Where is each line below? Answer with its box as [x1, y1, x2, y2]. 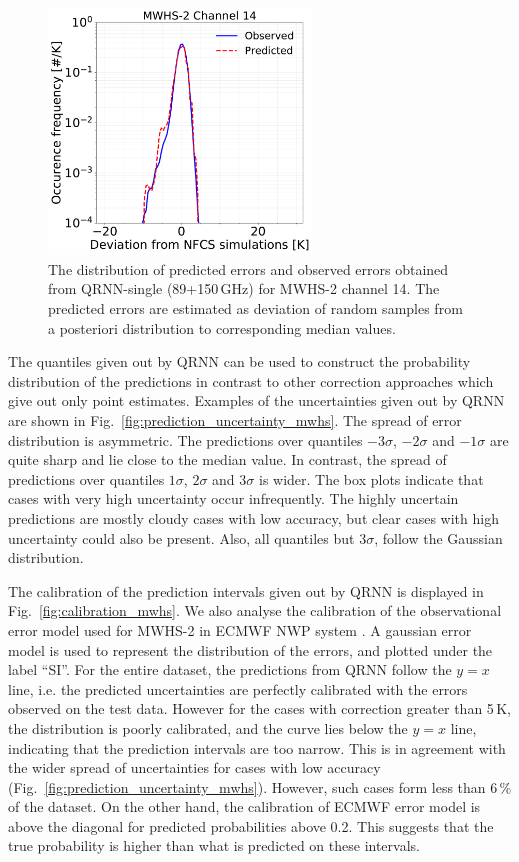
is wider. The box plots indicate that [258, 468, 484, 489]
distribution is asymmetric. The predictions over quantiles [8, 429, 363, 450]
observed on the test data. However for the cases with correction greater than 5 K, [8, 698, 511, 719]
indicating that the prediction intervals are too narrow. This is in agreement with [8, 737, 506, 758]
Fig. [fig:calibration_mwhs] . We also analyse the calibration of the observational [8, 600, 502, 621]
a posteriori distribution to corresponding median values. [48, 317, 396, 338]
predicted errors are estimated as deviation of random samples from [48, 298, 463, 319]
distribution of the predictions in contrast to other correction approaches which [8, 370, 494, 391]
